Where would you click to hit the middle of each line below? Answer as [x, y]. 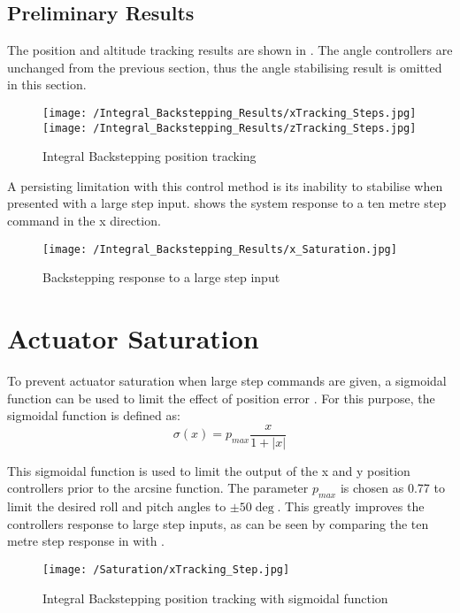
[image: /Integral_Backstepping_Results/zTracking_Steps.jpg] [230, 128]
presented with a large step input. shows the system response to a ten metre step [227, 203]
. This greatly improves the [351, 506]
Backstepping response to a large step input [161, 277]
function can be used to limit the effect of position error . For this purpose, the [221, 398]
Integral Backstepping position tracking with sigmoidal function [215, 598]
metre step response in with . [86, 541]
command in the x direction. [84, 221]
